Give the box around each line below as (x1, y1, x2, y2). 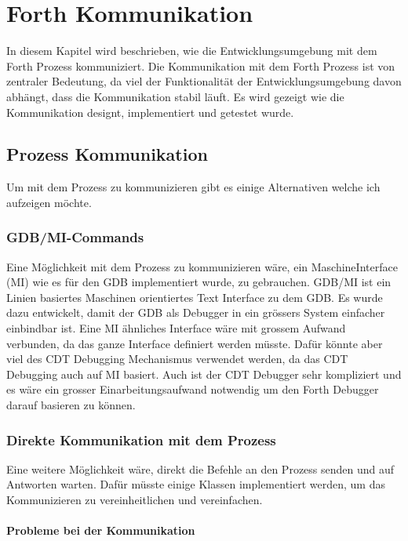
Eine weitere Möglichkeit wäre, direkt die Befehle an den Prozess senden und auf (6, 460, 395, 477)
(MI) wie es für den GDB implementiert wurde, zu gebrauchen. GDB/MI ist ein (6, 274, 392, 290)
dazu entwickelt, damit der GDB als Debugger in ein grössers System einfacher (6, 304, 385, 321)
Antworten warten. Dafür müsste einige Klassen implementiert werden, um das (6, 476, 385, 492)
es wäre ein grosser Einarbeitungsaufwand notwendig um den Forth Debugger (6, 381, 379, 398)
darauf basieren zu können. (6, 397, 136, 413)
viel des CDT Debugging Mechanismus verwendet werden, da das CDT (6, 350, 348, 367)
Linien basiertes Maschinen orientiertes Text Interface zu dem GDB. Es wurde (6, 289, 383, 305)
